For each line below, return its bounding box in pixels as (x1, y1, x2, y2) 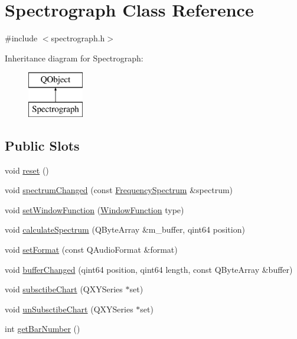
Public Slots (5, 136, 80, 154)
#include (5, 32, 38, 44)
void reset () (5, 164, 49, 176)
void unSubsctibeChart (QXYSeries (5, 302, 133, 315)
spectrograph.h (51, 32, 105, 44)
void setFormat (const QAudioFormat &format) (5, 243, 178, 256)
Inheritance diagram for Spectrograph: (5, 51, 143, 64)
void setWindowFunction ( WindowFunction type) (5, 203, 184, 216)
